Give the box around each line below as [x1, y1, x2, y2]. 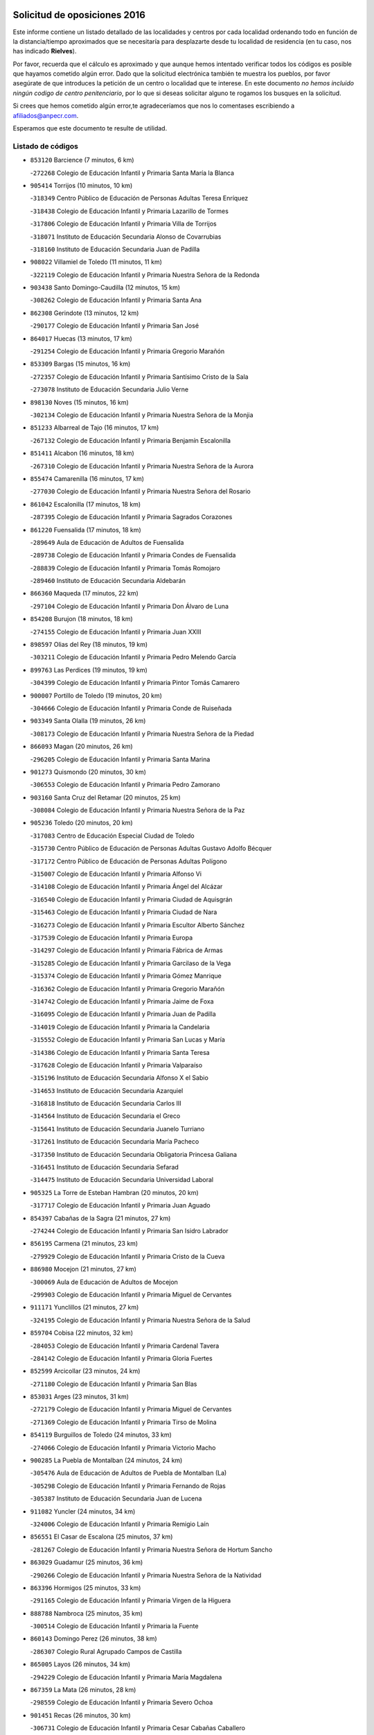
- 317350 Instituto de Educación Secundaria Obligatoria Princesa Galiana [30, 1150, 238, 1158]
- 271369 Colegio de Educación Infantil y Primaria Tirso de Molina [30, 1418, 217, 1426]
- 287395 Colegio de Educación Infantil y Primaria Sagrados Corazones [30, 513, 233, 521]
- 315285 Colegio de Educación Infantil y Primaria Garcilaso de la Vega [30, 958, 231, 967]
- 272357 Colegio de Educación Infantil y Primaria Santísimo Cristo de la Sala [30, 372, 249, 381]
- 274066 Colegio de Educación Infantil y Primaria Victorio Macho [30, 1444, 216, 1452]
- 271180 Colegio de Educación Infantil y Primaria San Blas [30, 1380, 197, 1388]
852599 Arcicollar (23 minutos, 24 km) [30, 1367, 141, 1376]
